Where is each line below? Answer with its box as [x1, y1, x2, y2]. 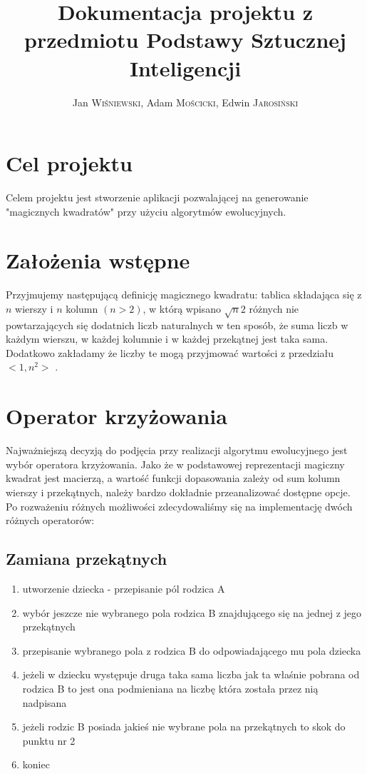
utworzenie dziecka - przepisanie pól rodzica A [22, 580, 225, 595]
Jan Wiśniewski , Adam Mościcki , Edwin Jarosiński [72, 94, 299, 109]
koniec [22, 757, 50, 772]
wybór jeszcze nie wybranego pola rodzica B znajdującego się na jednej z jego [22, 605, 362, 620]
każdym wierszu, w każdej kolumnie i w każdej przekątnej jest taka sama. [6, 331, 329, 346]
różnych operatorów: [6, 513, 95, 528]
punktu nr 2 [22, 733, 76, 748]
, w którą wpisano [143, 301, 221, 316]
